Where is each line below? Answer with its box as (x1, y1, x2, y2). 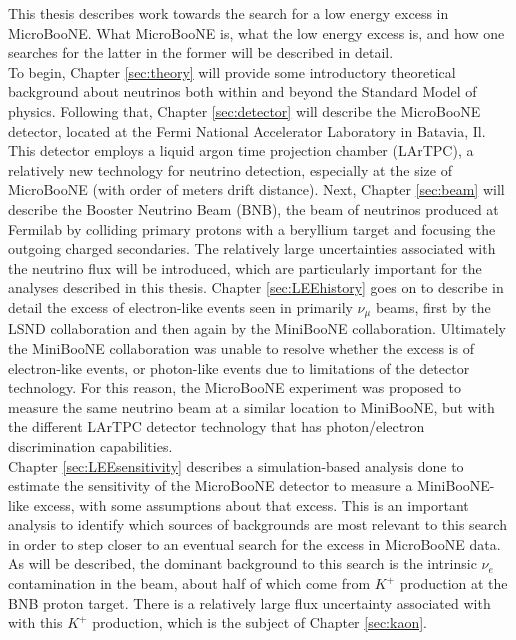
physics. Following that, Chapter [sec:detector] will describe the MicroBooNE (8, 100, 481, 121)
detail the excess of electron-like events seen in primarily (8, 296, 353, 317)
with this (8, 612, 63, 633)
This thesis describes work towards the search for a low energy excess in (8, 3, 449, 23)
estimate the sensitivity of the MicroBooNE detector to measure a (8, 475, 413, 496)
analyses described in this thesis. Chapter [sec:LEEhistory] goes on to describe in (8, 277, 504, 298)
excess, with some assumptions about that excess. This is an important (33, 494, 469, 515)
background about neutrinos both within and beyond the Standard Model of (8, 81, 477, 102)
